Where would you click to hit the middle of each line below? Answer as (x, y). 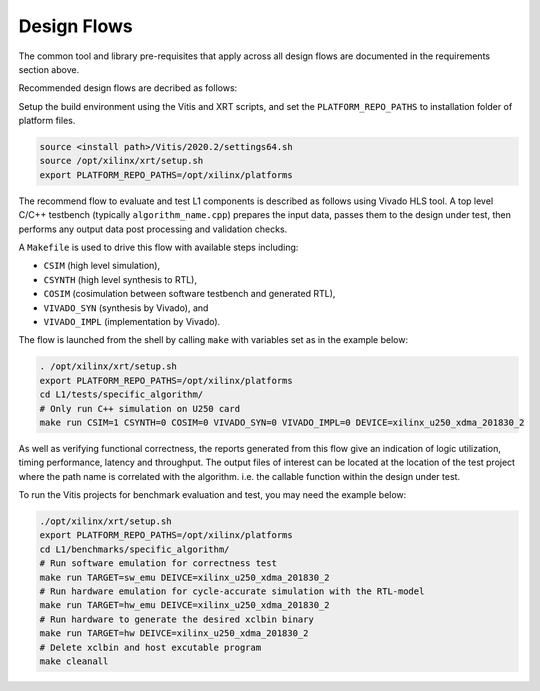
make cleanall (74, 661)
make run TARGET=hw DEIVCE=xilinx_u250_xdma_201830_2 (174, 633)
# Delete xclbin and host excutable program (150, 647)
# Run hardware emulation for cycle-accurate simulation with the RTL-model (232, 591)
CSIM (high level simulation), (101, 266)
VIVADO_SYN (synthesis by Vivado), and (126, 307)
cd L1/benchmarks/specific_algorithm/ (134, 549)
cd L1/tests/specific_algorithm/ (121, 394)
